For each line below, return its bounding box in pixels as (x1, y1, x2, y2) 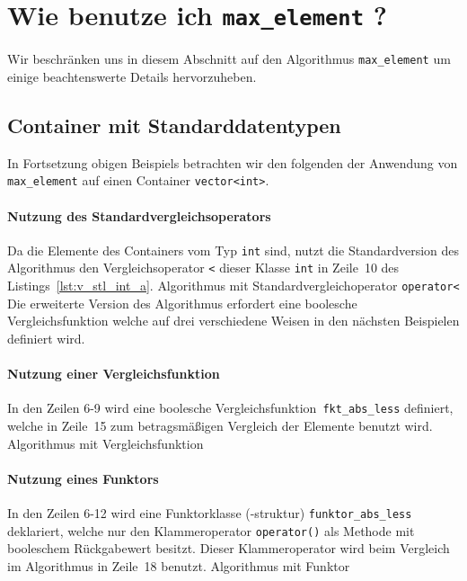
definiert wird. (7, 328, 85, 347)
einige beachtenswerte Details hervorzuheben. (7, 67, 257, 85)
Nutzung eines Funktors (7, 469, 159, 487)
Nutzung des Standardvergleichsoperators (7, 206, 271, 225)
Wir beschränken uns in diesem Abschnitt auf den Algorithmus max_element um (7, 49, 451, 68)
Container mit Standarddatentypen (7, 111, 341, 139)
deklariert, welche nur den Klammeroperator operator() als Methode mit (7, 521, 415, 540)
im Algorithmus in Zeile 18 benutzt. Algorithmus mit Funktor (7, 556, 350, 575)
